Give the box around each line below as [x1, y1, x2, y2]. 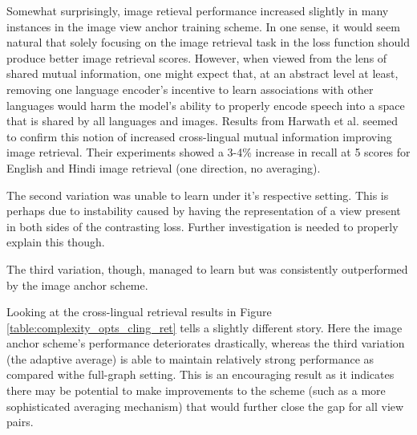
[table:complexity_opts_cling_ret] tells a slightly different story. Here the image [6, 319, 403, 335]
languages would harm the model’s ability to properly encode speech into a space [6, 96, 405, 113]
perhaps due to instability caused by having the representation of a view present [6, 202, 401, 219]
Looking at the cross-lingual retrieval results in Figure [6, 303, 272, 320]
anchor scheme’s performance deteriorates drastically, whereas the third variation [6, 335, 405, 352]
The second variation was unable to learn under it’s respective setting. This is [6, 186, 389, 203]
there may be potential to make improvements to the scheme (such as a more [6, 382, 386, 399]
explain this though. [6, 234, 105, 250]
